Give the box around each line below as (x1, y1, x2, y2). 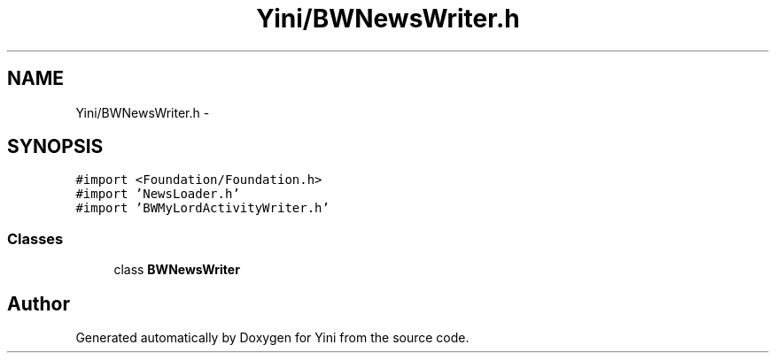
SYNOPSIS (7, 135, 104, 158)
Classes (7, 229, 64, 248)
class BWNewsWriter (113, 262, 240, 278)
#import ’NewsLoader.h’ (75, 187, 240, 202)
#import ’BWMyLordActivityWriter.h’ (75, 201, 330, 216)
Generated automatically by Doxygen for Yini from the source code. (75, 330, 469, 346)
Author (7, 292, 70, 315)
